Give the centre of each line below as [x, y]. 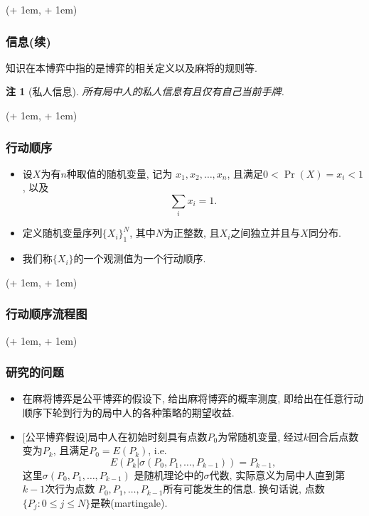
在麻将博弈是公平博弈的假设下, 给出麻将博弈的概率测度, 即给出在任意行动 [193, 398]
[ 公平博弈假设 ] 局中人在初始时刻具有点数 [115, 436]
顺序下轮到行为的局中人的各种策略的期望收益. [128, 412]
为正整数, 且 [192, 233]
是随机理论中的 [169, 474]
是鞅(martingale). [129, 502]
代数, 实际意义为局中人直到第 [277, 474]
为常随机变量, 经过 [261, 436]
